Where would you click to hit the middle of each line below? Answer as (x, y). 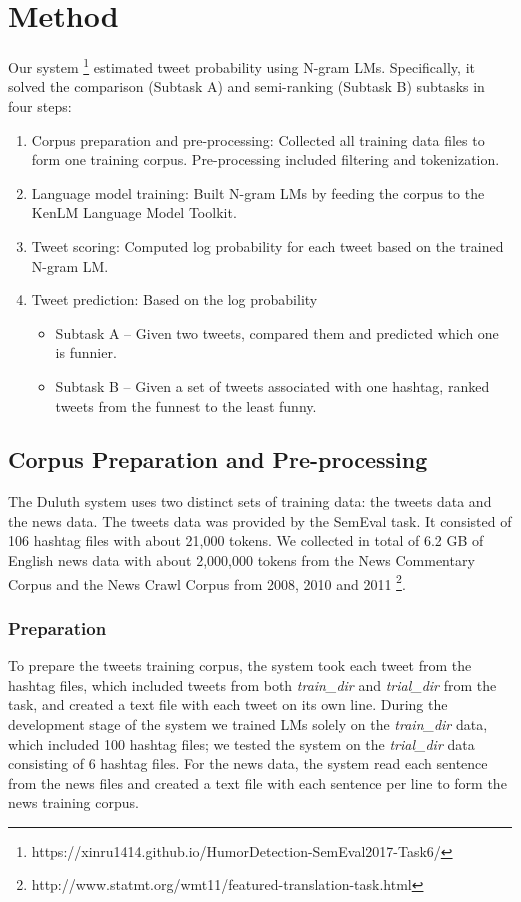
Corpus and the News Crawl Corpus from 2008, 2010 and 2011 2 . (207, 582)
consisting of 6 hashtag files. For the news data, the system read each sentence (248, 763)
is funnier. (86, 352)
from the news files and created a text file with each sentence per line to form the (257, 782)
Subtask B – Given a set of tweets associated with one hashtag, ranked (272, 385)
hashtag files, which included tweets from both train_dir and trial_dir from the (252, 684)
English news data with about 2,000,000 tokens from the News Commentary (241, 560)
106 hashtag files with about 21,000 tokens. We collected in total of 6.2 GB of (246, 540)
